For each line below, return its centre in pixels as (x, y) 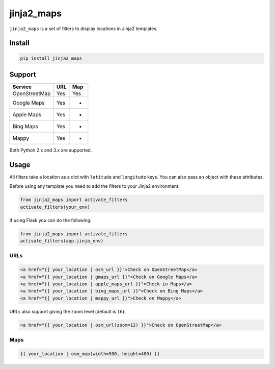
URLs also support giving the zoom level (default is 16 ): (67, 311)
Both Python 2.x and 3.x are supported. (51, 150)
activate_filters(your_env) (55, 207)
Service (22, 87)
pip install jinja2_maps (51, 58)
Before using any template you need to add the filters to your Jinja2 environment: (94, 186)
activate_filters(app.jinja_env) (62, 241)
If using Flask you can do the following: (50, 220)
